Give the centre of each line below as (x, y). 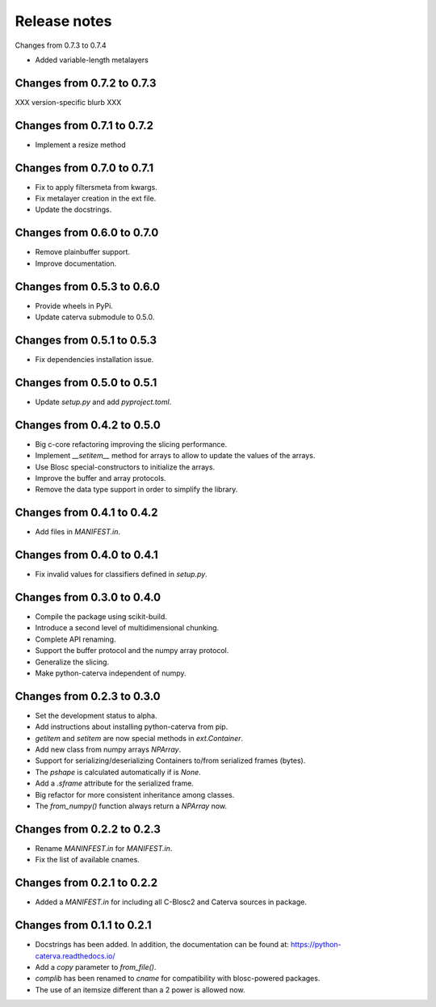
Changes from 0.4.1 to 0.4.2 (86, 513)
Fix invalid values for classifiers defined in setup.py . (121, 575)
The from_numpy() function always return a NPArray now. (131, 806)
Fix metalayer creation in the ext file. (96, 199)
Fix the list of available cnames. (88, 860)
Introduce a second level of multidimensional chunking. (127, 628)
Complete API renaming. (75, 639)
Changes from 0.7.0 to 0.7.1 (84, 168)
